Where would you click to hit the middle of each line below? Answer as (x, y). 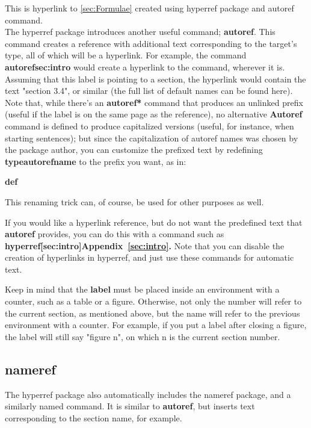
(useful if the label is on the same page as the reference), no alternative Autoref (154, 114)
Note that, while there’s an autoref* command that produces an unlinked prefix (154, 102)
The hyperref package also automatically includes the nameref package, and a (148, 394)
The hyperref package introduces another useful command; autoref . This (140, 32)
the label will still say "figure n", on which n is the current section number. (143, 336)
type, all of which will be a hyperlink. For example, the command (126, 55)
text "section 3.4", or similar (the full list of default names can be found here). (149, 91)
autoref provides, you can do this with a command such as (115, 234)
